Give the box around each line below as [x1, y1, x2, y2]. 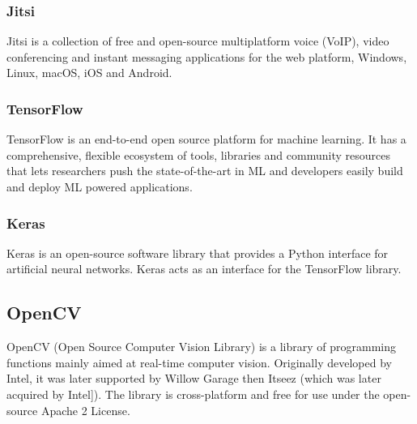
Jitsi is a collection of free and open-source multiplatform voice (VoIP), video [6, 32, 389, 49]
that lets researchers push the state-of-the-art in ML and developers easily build [6, 162, 403, 179]
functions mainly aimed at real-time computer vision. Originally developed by [6, 353, 392, 370]
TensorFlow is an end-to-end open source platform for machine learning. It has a [6, 131, 406, 148]
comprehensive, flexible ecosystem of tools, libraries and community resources [6, 146, 390, 163]
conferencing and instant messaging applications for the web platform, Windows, [6, 48, 407, 65]
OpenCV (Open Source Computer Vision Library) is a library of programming [6, 338, 396, 355]
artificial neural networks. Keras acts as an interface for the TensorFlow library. [6, 260, 402, 277]
